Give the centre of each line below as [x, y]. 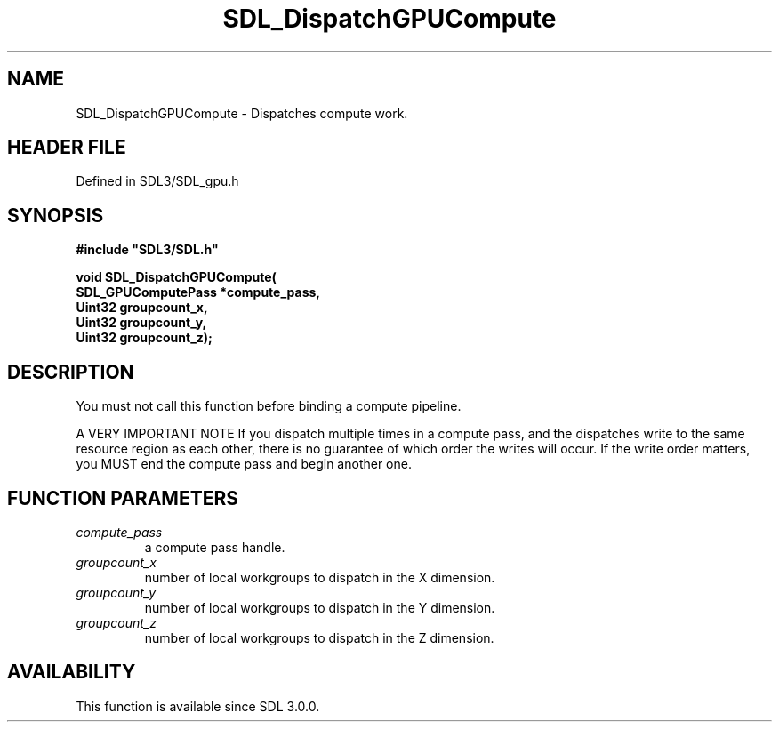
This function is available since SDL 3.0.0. [198, 706]
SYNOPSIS [56, 215]
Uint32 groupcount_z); [144, 338]
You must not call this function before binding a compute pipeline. [269, 406]
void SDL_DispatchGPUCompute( [176, 277]
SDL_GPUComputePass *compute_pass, [198, 292]
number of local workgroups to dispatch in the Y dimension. [320, 607]
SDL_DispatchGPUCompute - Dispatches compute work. [242, 113]
